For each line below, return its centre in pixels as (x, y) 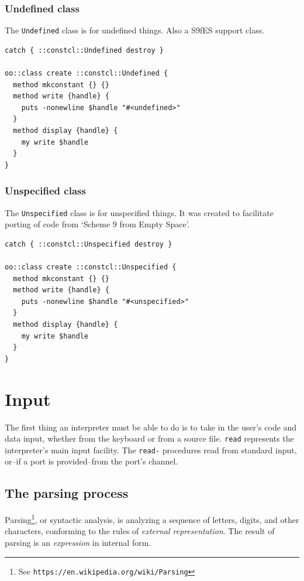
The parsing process (67, 493)
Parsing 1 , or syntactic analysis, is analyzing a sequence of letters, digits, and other (152, 519)
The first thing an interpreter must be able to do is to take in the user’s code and (151, 427)
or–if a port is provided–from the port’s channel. (91, 461)
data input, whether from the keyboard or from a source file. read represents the (149, 438)
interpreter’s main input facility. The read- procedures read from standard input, (151, 450)
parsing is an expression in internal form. (78, 543)
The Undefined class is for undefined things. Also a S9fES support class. (135, 30)
